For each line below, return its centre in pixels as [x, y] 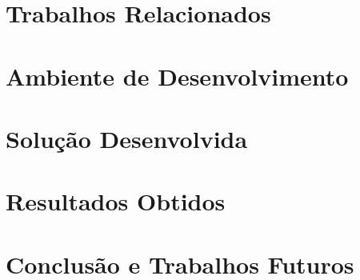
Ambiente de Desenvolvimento [177, 76]
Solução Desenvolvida [127, 138]
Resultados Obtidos [116, 201]
